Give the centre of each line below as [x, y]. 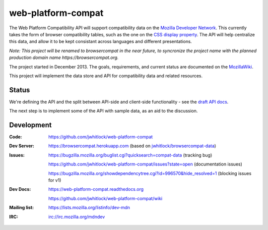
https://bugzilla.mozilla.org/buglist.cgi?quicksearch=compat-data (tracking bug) [130, 155]
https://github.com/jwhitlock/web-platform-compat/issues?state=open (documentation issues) [145, 164]
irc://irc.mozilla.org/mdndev [77, 217]
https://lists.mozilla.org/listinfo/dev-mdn [89, 208]
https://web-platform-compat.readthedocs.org [96, 189]
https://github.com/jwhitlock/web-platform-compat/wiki [105, 198]
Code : [16, 137]
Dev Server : [22, 146]
